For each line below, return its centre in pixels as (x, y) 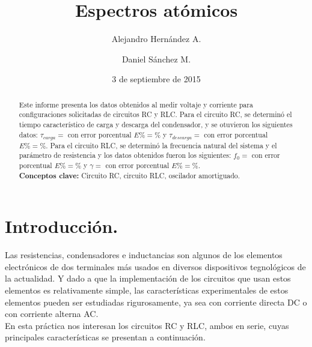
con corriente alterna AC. (52, 314)
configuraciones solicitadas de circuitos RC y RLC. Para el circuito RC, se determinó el (155, 114)
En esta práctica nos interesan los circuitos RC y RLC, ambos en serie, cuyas (147, 325)
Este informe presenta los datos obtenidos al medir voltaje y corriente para (136, 104)
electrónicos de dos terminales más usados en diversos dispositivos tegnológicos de (155, 266)
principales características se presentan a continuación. (105, 337)
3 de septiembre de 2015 (156, 79)
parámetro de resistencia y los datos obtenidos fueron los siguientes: (125, 155)
